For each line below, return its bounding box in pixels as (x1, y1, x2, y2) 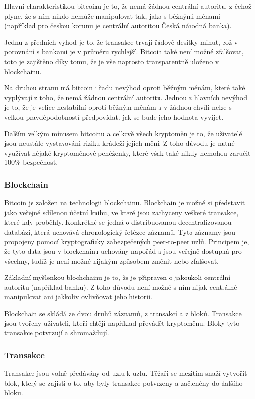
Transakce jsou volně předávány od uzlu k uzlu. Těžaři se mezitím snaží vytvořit (4, 368, 247, 378)
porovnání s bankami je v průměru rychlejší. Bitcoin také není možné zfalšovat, (4, 46, 244, 57)
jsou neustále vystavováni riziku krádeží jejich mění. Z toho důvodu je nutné (4, 138, 235, 148)
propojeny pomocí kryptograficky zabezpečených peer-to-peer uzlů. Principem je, (4, 236, 249, 246)
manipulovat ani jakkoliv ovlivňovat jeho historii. (4, 291, 153, 302)
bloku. (4, 387, 23, 398)
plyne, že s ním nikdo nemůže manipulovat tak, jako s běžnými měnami (4, 10, 221, 21)
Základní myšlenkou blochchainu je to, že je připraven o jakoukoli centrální (4, 272, 231, 282)
